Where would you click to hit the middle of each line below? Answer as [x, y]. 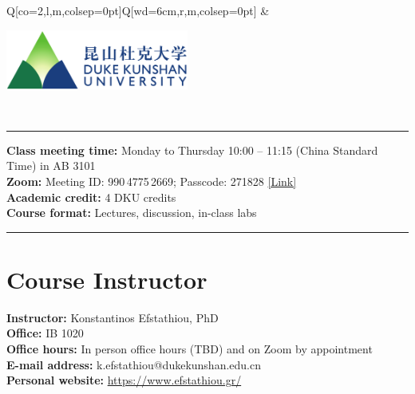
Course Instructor [107, 279]
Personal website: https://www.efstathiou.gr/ [124, 380]
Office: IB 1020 [45, 333]
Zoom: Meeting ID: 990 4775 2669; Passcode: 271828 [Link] [152, 181]
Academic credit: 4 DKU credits [91, 197]
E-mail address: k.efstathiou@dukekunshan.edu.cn [134, 364]
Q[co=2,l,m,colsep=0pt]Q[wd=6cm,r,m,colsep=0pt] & [138, 10]
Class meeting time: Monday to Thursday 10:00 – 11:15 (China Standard [192, 150]
